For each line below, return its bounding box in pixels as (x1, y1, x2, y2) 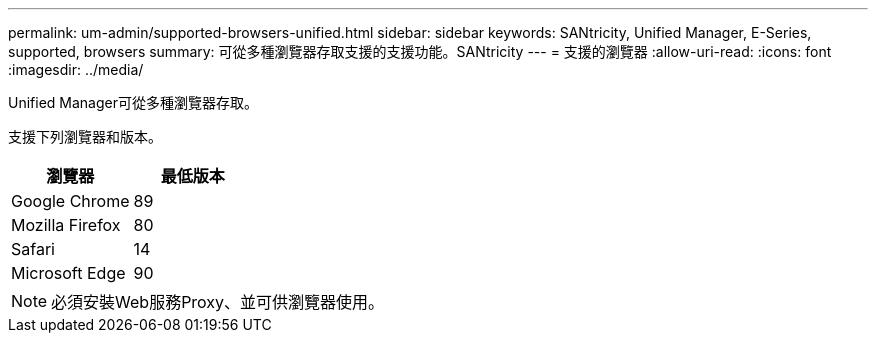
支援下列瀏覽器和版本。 (8, 128, 162, 145)
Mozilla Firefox (11, 215, 121, 235)
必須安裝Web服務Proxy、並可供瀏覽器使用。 (51, 292, 385, 312)
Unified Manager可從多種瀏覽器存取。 (8, 94, 258, 111)
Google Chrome (11, 191, 130, 211)
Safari (11, 239, 55, 259)
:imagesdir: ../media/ (8, 61, 144, 78)
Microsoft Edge (11, 263, 126, 283)
